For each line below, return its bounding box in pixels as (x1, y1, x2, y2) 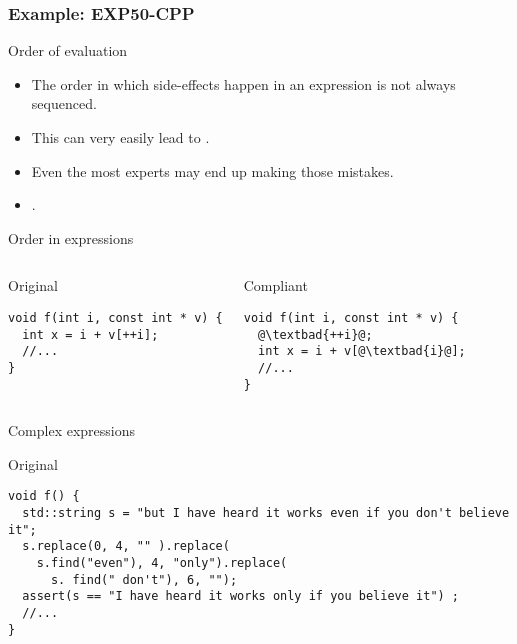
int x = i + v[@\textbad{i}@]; (258, 344, 466, 359)
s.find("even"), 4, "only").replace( (36, 556, 288, 571)
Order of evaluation (8, 40, 128, 61)
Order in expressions (8, 227, 134, 248)
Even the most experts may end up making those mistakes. (31, 160, 394, 181)
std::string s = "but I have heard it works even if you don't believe (22, 506, 510, 521)
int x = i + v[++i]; (22, 327, 159, 342)
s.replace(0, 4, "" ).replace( (22, 539, 230, 554)
